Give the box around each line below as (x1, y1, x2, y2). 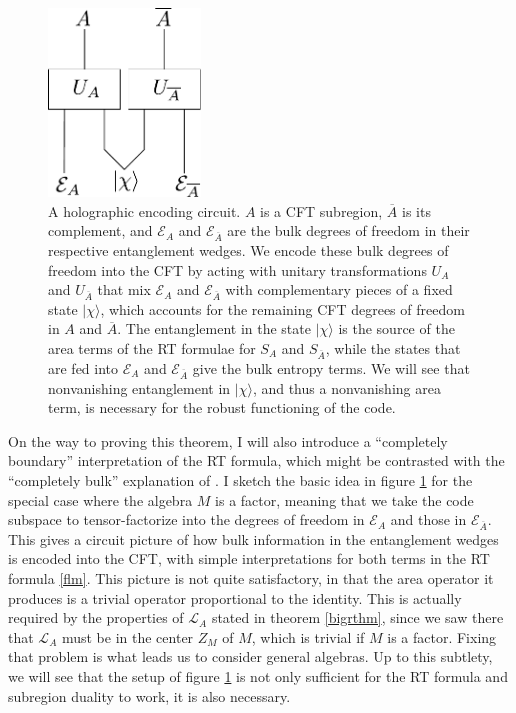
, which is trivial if (251, 626, 365, 647)
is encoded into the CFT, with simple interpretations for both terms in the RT (8, 548, 490, 569)
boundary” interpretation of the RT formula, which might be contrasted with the (8, 450, 505, 471)
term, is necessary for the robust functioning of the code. (48, 397, 396, 418)
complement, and (48, 220, 153, 241)
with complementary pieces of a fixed (225, 279, 453, 300)
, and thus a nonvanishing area (252, 377, 441, 398)
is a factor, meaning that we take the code (215, 489, 474, 510)
